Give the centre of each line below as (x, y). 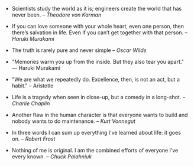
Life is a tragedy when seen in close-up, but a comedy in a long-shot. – (98, 97)
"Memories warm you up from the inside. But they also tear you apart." (98, 62)
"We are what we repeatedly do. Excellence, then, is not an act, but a (96, 79)
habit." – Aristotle (33, 86)
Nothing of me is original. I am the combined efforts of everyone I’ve (95, 150)
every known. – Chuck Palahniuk (52, 157)
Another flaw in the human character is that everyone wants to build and (100, 115)
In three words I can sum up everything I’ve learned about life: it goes (96, 133)
